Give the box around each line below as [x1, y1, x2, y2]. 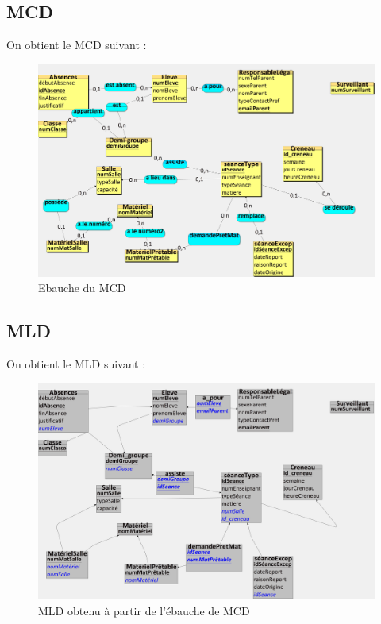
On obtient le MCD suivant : [6, 37, 147, 53]
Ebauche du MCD [38, 279, 126, 296]
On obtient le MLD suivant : [6, 356, 146, 372]
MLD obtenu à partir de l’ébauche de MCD [38, 602, 250, 618]
